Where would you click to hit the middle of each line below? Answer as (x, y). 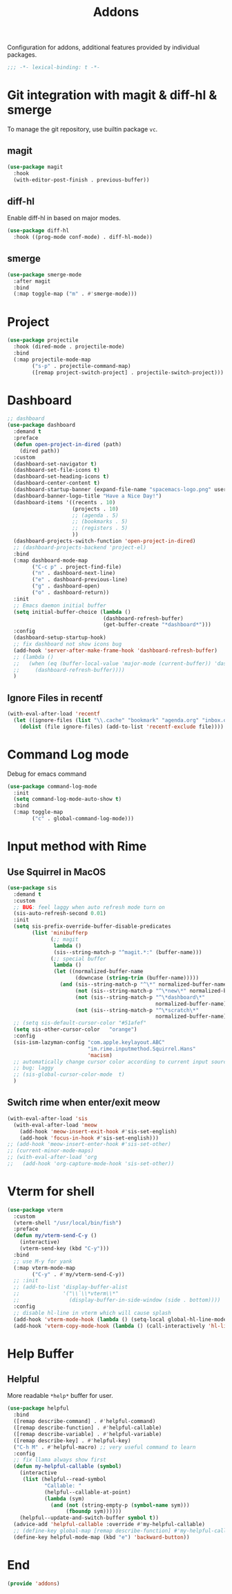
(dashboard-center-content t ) (57, 483)
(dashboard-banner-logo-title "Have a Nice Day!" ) (88, 496)
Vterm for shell (51, 1192)
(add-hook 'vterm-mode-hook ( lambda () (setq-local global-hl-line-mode (120, 1319)
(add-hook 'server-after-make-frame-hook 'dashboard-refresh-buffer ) (115, 650)
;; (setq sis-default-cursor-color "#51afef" (80, 1023)
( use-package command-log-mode (52, 786)
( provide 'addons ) (33, 1584)
